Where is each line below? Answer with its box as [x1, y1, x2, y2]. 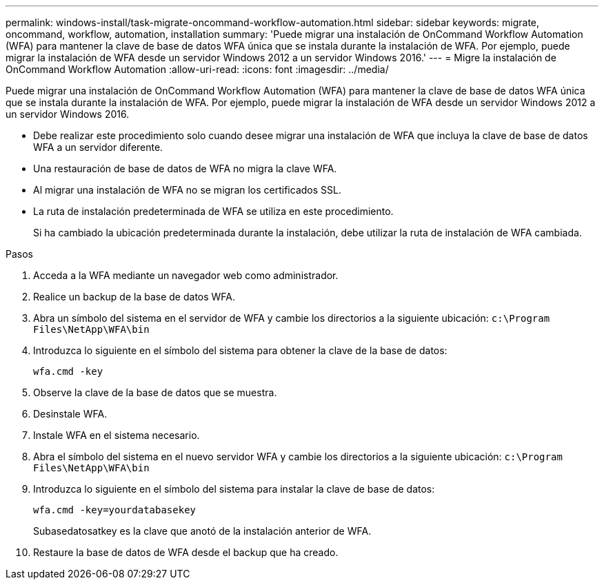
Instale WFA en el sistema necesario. [33, 429, 200, 441]
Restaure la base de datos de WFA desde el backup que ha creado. [33, 546, 339, 558]
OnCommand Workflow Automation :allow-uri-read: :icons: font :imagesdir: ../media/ [6, 63, 389, 75]
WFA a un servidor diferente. [33, 141, 163, 153]
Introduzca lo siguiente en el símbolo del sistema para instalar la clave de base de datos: [33, 483, 435, 495]
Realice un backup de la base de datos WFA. [33, 291, 236, 302]
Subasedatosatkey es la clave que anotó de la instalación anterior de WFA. [33, 525, 372, 537]
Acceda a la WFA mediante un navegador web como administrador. [33, 269, 339, 281]
